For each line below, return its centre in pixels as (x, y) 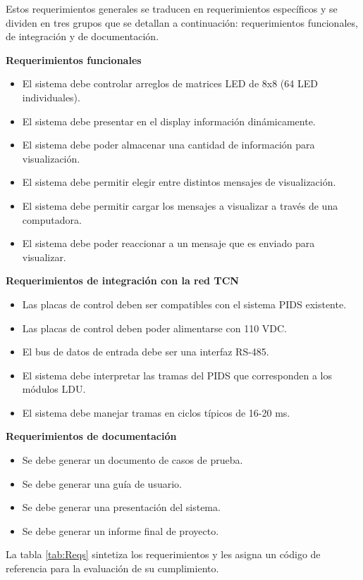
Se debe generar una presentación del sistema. (121, 507)
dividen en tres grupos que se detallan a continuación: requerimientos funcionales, (182, 22)
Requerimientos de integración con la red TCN (122, 280)
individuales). (51, 97)
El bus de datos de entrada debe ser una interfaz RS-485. (146, 352)
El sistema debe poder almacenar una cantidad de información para (168, 145)
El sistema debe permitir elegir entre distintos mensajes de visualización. (179, 182)
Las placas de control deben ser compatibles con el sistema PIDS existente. (184, 304)
